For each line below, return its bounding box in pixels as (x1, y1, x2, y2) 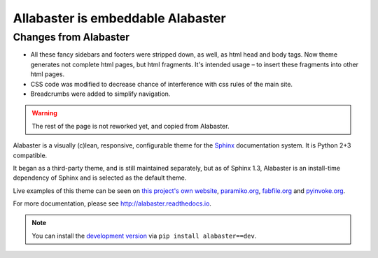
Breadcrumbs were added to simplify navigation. (30, 89, 171, 98)
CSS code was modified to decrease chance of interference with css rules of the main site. (30, 80, 293, 88)
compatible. (13, 151, 48, 159)
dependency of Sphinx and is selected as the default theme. (13, 173, 187, 182)
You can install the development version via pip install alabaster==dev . (31, 231, 257, 240)
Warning (31, 109, 57, 117)
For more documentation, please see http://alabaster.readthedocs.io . (13, 199, 211, 208)
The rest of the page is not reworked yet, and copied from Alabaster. (31, 122, 230, 130)
